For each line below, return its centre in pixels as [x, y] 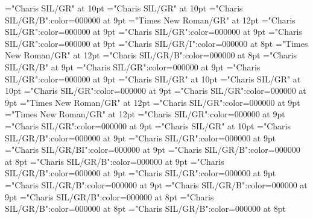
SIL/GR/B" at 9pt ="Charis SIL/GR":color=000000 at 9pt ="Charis [133, 66]
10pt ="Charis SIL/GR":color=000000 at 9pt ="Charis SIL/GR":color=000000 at [156, 91]
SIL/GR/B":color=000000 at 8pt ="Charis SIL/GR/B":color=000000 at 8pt [146, 208]
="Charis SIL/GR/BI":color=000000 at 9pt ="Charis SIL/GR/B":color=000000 [153, 150]
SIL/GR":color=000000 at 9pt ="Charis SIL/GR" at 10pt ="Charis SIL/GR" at [153, 79]
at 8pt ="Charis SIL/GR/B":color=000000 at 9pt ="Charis [115, 161]
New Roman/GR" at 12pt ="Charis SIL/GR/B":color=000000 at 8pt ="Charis [151, 55]
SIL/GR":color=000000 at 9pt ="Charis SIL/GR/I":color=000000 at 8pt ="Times [156, 43]
